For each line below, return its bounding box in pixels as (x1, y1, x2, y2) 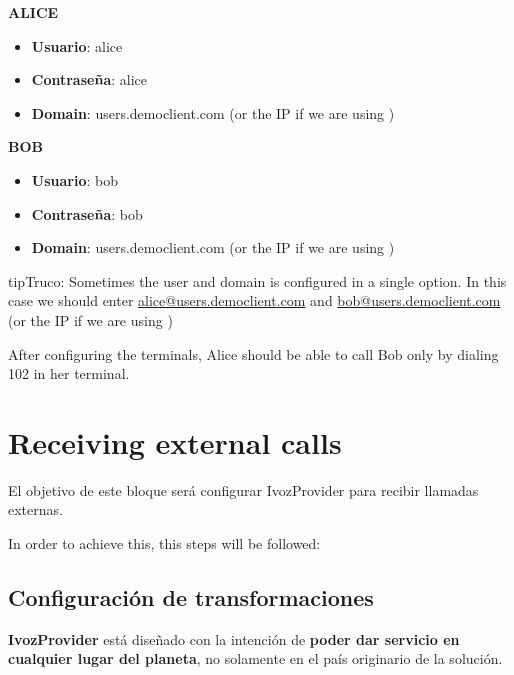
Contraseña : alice (31, 69, 147, 90)
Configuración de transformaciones (8, 582, 374, 613)
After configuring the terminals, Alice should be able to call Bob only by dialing (8, 343, 499, 364)
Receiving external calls (8, 421, 342, 462)
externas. (8, 499, 63, 520)
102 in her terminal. (8, 363, 130, 384)
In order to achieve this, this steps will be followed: (8, 533, 321, 554)
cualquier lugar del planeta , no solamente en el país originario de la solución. (8, 648, 503, 669)
